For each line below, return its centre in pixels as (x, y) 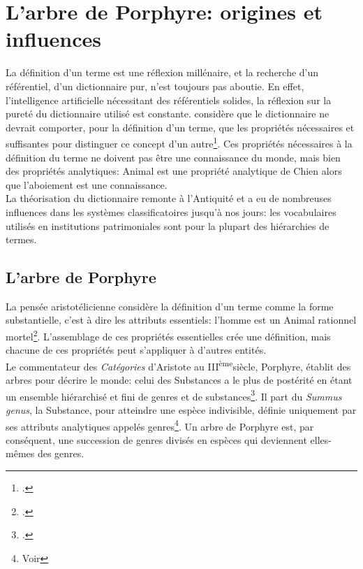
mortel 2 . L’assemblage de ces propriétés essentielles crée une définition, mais (168, 335)
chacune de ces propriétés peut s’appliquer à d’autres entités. (136, 350)
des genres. (61, 453)
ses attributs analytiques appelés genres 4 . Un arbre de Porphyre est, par (160, 425)
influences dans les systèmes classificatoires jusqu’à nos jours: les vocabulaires (171, 211)
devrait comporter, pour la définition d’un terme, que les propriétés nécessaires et (180, 127)
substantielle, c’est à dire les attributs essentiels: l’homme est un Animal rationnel (181, 320)
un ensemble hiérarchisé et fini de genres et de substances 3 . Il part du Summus (174, 395)
